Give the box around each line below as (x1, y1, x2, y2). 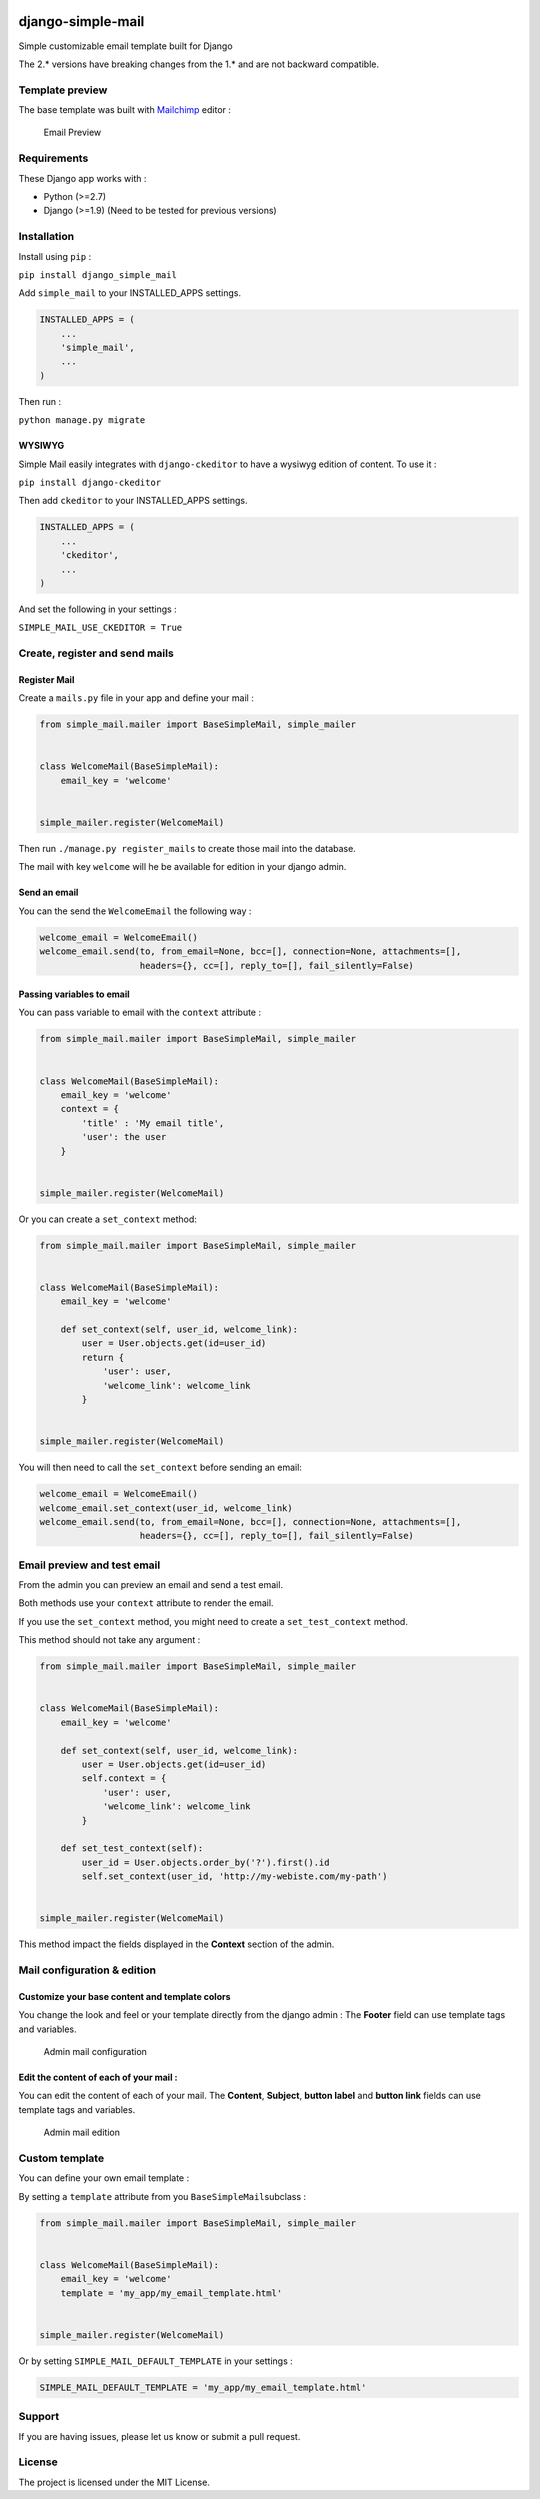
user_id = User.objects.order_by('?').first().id (81, 1856, 330, 1868)
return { (81, 1351, 125, 1363)
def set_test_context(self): (60, 1843, 204, 1854)
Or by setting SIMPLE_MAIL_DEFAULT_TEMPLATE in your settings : (18, 2355, 294, 2367)
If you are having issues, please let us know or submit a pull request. (18, 2430, 301, 2442)
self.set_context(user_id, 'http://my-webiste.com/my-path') (81, 1871, 388, 1882)
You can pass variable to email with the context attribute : (18, 1006, 262, 1019)
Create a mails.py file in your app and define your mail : (18, 692, 254, 704)
